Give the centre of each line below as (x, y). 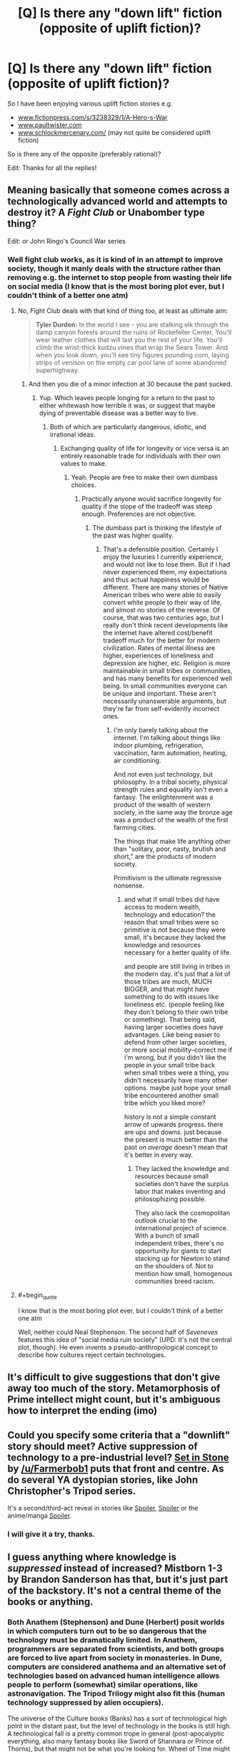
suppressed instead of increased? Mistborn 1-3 (115, 1569)
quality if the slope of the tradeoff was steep (147, 507)
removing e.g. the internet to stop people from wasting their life (120, 277)
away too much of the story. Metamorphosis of (114, 1389)
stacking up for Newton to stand (182, 1258)
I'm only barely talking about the (161, 730)
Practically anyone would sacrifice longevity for (151, 499)
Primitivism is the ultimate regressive (167, 878)
